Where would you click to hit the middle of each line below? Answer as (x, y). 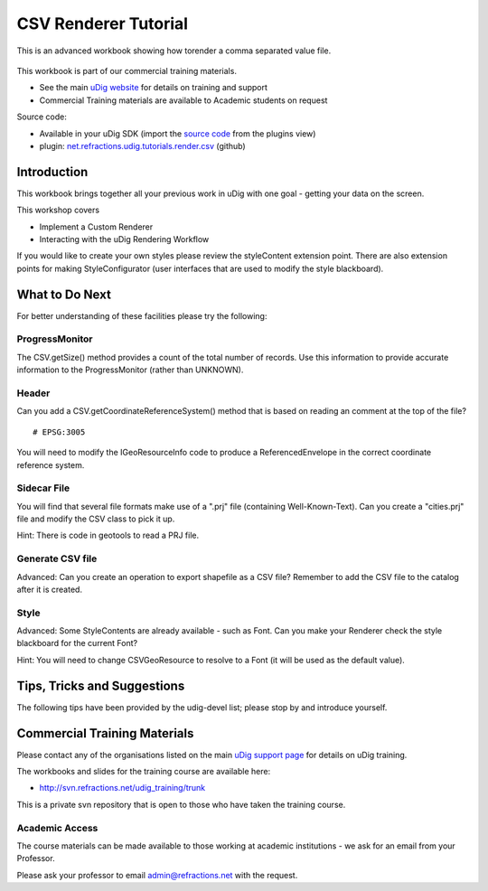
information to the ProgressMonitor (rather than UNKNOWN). (130, 370)
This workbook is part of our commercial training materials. (127, 70)
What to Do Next (64, 294)
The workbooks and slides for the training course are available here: (144, 772)
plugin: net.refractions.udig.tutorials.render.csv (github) (142, 145)
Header (33, 393)
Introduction (52, 172)
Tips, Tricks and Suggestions (101, 685)
